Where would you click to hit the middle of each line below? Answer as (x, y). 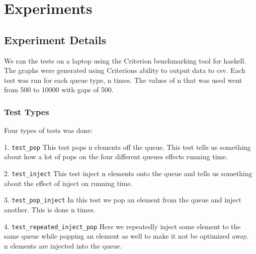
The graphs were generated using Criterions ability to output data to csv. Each (125, 70)
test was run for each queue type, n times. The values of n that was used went (123, 80)
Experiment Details (55, 39)
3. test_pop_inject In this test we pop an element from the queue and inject (123, 200)
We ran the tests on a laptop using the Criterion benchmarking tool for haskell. (125, 60)
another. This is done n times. (50, 209)
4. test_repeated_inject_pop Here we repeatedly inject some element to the (123, 226)
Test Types (27, 111)
